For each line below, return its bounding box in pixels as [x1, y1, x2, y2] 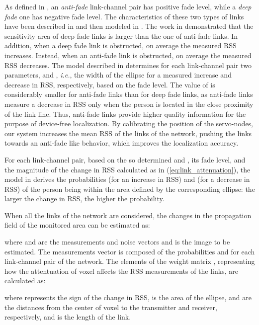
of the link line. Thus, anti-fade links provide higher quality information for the [4, 108, 246, 119]
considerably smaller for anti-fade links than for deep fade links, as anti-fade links [4, 89, 253, 99]
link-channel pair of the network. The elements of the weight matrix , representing [4, 256, 255, 266]
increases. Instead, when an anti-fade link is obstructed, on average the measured [4, 50, 252, 60]
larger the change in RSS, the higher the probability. [4, 193, 165, 204]
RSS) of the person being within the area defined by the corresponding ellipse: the [4, 183, 255, 194]
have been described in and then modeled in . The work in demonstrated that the [4, 21, 254, 31]
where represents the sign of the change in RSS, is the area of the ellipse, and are [4, 292, 252, 303]
